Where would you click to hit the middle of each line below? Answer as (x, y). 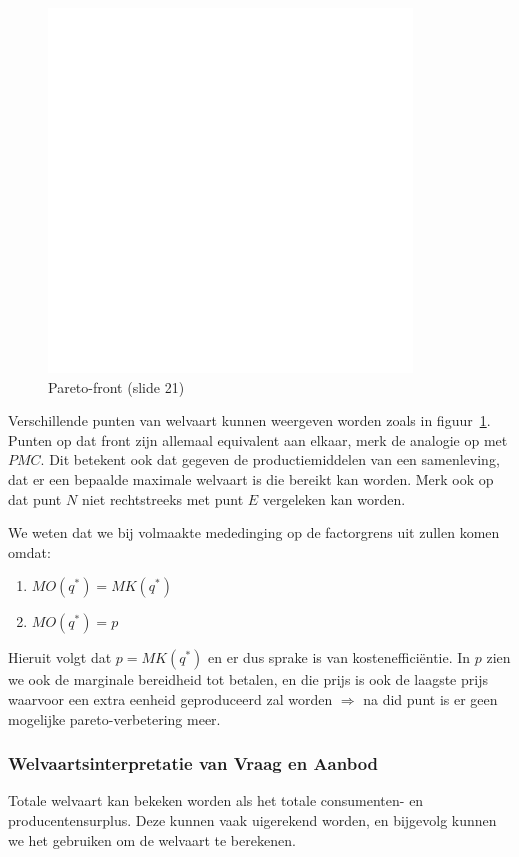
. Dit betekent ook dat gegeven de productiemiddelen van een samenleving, (270, 459)
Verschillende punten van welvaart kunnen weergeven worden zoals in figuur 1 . (249, 420)
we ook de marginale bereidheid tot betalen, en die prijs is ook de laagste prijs (248, 679)
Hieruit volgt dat (60, 657)
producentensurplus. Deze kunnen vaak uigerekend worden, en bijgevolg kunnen (252, 819)
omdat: (29, 551)
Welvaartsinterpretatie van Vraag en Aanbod (193, 763)
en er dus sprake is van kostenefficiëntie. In (339, 657)
